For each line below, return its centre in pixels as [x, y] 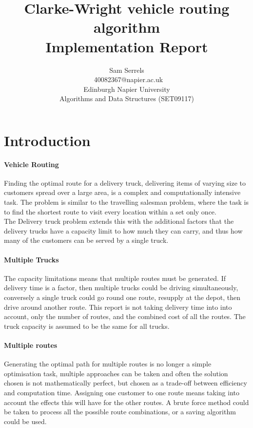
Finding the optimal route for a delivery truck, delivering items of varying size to [125, 182]
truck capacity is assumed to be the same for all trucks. [87, 326]
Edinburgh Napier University [127, 89]
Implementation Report [127, 46]
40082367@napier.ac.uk [128, 79]
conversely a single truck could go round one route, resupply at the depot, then [122, 297]
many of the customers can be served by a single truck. [86, 240]
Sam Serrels [127, 70]
